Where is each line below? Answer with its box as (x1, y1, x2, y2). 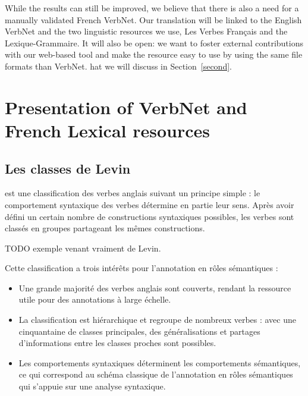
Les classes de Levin (5, 159, 131, 177)
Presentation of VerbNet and (5, 95, 247, 119)
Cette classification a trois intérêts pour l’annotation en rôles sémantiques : (5, 262, 278, 274)
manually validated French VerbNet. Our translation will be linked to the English (5, 13, 302, 26)
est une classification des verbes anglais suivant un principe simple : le (5, 187, 260, 199)
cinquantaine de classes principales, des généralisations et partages (18, 325, 260, 337)
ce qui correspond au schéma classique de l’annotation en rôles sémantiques (18, 368, 293, 381)
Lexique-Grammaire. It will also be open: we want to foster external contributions (5, 36, 303, 49)
